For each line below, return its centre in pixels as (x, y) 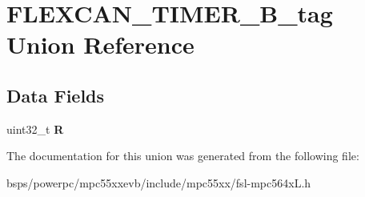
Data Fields (56, 95)
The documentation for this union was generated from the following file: (183, 156)
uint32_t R (35, 129)
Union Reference (100, 44)
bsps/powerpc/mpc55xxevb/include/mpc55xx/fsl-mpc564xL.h (159, 182)
